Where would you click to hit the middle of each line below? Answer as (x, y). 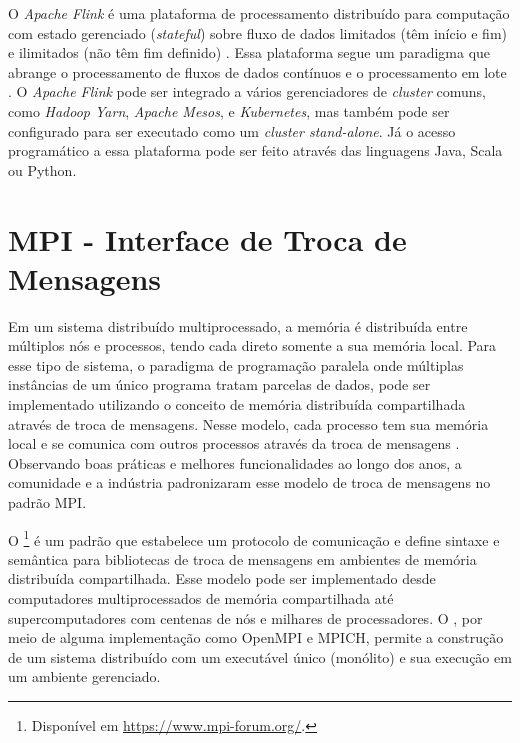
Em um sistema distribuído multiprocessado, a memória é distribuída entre (238, 325)
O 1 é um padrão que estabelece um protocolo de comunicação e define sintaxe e (254, 538)
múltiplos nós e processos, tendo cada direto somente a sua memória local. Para (252, 345)
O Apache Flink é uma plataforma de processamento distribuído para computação (259, 13)
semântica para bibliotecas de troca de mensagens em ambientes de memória (242, 558)
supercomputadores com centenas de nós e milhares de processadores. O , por (245, 617)
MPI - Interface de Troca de (207, 238)
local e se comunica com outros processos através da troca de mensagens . (234, 443)
